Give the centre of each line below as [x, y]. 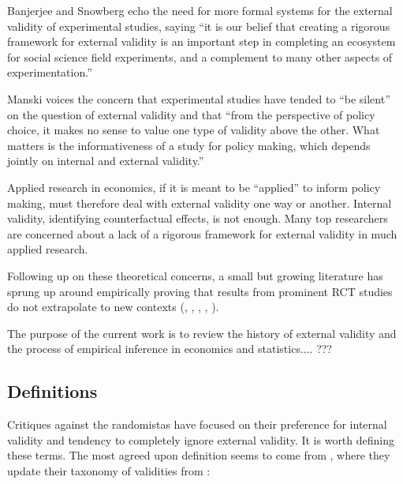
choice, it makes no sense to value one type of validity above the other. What [194, 130]
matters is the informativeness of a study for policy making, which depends [189, 145]
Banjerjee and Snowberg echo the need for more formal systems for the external [200, 10]
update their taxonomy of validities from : [109, 470]
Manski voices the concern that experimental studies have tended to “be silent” [199, 98]
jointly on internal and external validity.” [106, 161]
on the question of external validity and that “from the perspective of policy [191, 114]
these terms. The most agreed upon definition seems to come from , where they [199, 455]
